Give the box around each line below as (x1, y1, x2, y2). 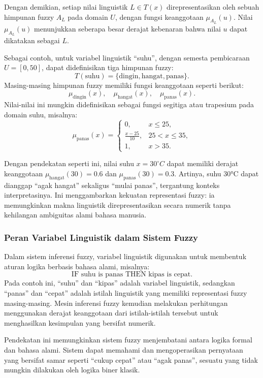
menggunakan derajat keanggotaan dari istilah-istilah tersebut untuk (4, 307, 218, 318)
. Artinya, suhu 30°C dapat (174, 168, 259, 178)
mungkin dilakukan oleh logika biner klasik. (4, 364, 140, 375)
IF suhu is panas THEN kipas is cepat (71, 271, 191, 278)
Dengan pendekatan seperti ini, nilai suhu (4, 158, 134, 169)
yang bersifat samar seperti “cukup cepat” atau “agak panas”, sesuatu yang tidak (4, 354, 258, 365)
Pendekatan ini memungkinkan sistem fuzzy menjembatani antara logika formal (4, 334, 252, 345)
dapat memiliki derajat (167, 158, 239, 169)
